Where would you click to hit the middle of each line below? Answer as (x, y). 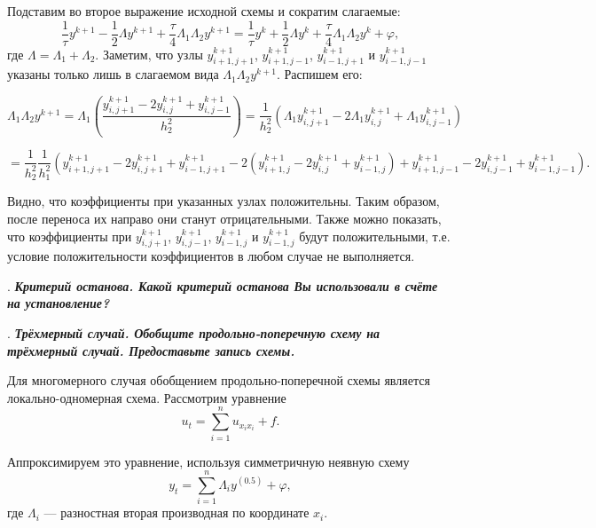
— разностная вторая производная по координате (176, 512)
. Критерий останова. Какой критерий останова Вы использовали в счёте (223, 285)
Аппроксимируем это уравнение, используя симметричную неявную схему (208, 461)
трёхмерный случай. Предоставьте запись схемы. (151, 350)
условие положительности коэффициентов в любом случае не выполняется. (211, 256)
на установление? (59, 303)
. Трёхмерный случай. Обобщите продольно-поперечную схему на (194, 333)
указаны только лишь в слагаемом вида (113, 74)
